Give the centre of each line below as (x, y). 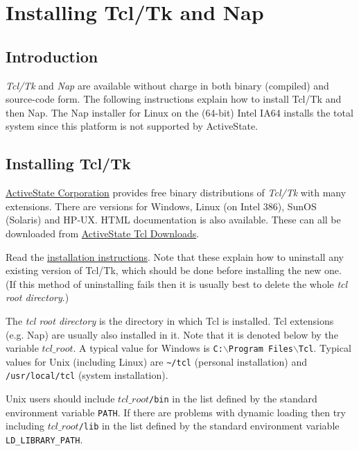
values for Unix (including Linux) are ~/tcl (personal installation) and (157, 361)
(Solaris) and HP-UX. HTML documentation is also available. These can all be (173, 220)
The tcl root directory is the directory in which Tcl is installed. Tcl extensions (170, 320)
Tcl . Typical (325, 348)
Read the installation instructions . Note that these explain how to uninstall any (175, 256)
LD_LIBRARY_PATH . (44, 440)
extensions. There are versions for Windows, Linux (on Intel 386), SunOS (161, 206)
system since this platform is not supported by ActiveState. (132, 126)
